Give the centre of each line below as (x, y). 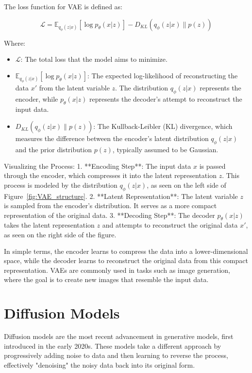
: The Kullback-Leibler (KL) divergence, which (163, 126)
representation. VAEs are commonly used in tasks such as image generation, (117, 270)
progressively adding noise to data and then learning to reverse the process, (116, 355)
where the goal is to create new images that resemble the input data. (106, 279)
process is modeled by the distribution (61, 185)
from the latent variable (74, 87)
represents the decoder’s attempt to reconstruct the (166, 98)
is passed (212, 166)
